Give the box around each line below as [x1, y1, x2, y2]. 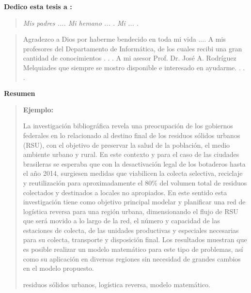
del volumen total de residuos [159, 177, 247, 187]
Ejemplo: [23, 104, 54, 114]
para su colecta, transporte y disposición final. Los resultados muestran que [23, 234, 247, 245]
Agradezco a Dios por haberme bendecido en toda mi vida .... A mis [23, 34, 226, 44]
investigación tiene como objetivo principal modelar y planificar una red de [23, 197, 246, 207]
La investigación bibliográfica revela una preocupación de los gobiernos [23, 121, 233, 131]
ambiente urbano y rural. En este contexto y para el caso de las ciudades [23, 149, 239, 159]
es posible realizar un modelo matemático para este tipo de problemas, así [23, 244, 243, 254]
